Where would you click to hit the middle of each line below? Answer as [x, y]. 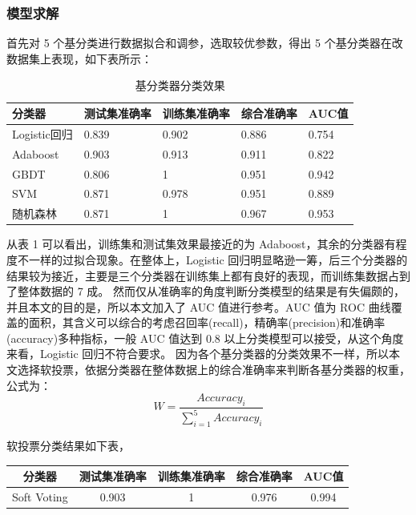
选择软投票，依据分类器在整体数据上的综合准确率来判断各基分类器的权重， [214, 370]
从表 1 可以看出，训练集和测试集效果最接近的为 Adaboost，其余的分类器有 [201, 244]
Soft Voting [40, 497]
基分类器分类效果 [180, 85]
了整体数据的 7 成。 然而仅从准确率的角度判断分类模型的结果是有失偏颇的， [206, 291]
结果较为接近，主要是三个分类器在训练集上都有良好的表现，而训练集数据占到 [208, 275]
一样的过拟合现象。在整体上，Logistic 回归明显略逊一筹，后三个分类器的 [218, 259]
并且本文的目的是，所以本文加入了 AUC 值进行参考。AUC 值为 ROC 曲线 [199, 306]
